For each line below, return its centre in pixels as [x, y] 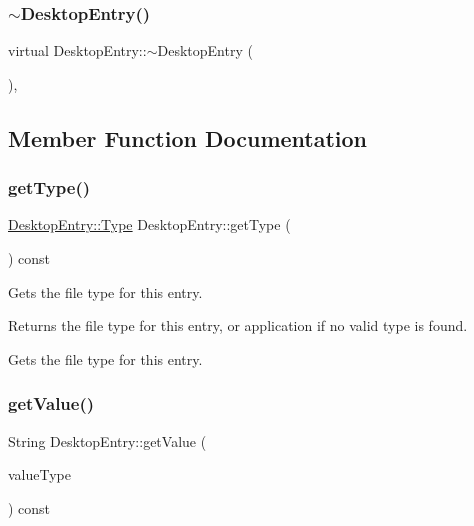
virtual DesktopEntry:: [77, 50]
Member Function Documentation [188, 137]
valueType [39, 474]
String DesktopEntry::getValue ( [107, 440]
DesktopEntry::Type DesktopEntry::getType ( [149, 224]
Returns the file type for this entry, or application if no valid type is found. [238, 325]
